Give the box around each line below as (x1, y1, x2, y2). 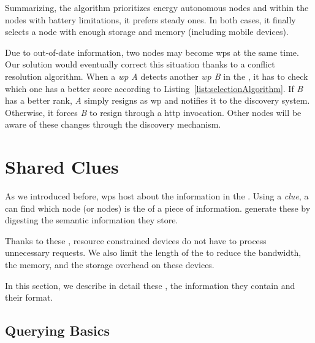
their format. (5, 291, 53, 304)
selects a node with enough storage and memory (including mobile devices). (5, 25, 289, 38)
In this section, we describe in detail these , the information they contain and (5, 279, 295, 291)
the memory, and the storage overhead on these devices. (5, 258, 214, 271)
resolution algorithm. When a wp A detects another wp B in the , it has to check (5, 69, 308, 82)
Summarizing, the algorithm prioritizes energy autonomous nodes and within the (5, 1, 309, 13)
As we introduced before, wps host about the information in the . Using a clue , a (5, 190, 309, 202)
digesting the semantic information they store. (5, 214, 178, 226)
